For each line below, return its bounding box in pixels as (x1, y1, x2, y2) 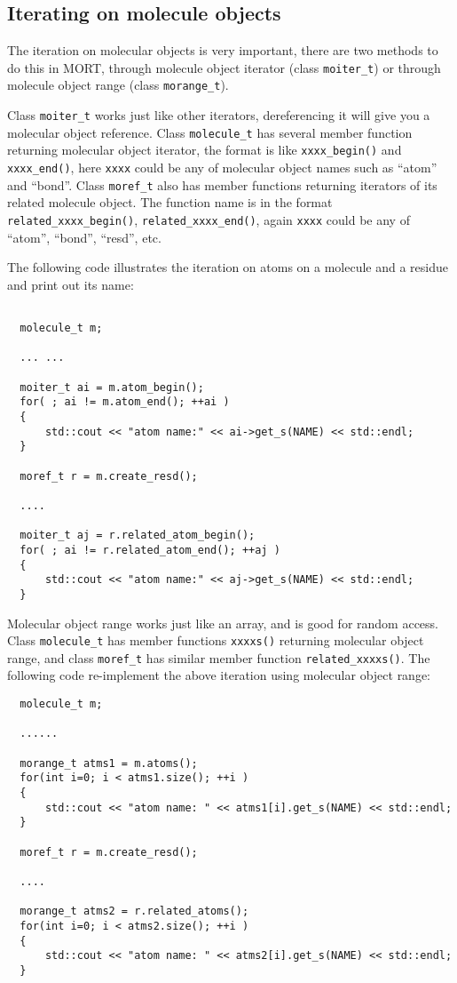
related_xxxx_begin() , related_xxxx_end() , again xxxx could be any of (7, 210, 410, 228)
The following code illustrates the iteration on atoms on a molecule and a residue (7, 258, 449, 276)
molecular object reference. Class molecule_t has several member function (7, 123, 413, 141)
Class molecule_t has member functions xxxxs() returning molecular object (7, 631, 424, 650)
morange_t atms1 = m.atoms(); (20, 756, 198, 770)
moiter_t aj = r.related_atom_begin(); (20, 529, 256, 542)
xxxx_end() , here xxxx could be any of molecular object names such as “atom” (7, 158, 437, 177)
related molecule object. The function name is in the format (7, 193, 333, 212)
